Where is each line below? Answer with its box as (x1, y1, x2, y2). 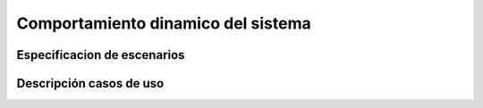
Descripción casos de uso (16, 76, 165, 91)
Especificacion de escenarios (16, 47, 185, 62)
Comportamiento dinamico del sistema (16, 13, 312, 33)
